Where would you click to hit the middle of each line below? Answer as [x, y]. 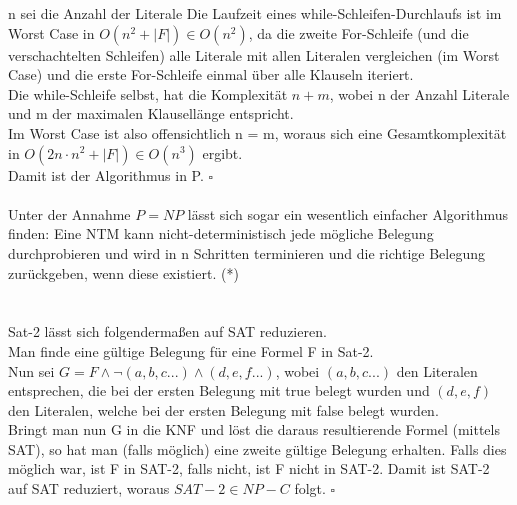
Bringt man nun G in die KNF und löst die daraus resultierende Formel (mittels [254, 429]
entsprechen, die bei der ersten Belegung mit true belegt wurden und [219, 390]
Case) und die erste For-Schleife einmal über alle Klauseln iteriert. [211, 74]
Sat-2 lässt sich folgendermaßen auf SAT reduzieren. [167, 331]
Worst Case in [51, 32]
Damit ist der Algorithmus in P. [106, 174]
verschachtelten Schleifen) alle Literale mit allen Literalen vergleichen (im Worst [254, 54]
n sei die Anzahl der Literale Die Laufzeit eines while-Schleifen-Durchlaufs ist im [255, 13]
